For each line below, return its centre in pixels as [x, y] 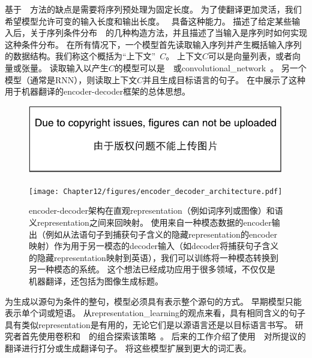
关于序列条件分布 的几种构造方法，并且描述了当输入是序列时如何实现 [168, 33]
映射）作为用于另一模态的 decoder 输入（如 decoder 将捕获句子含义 [154, 246]
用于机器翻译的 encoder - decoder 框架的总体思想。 [97, 91]
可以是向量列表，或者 [250, 56]
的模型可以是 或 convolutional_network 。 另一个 [210, 67]
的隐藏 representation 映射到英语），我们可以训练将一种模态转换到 [154, 257]
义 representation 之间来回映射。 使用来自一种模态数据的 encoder [150, 222]
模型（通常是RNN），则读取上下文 [71, 79]
